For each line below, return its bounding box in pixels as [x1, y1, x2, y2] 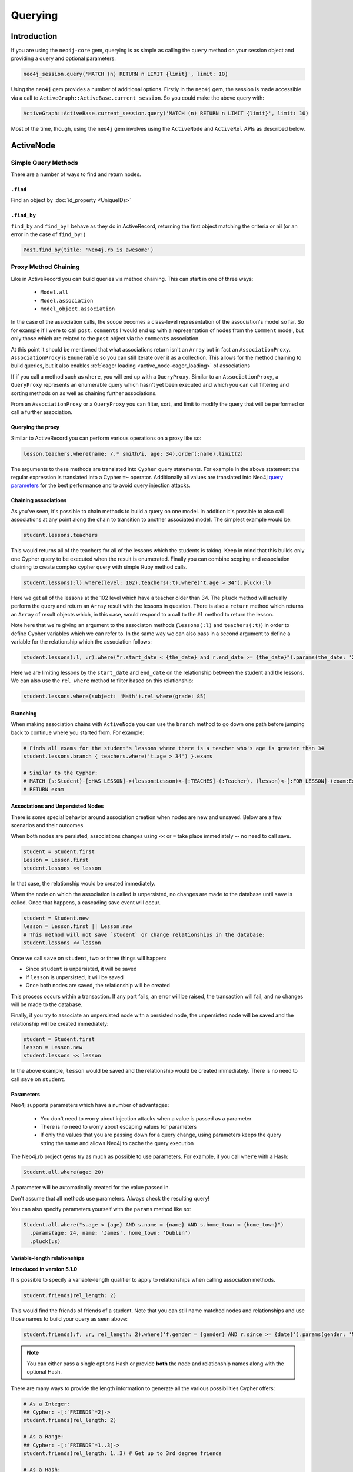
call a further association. [11, 409, 73, 416]
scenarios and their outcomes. [11, 821, 85, 828]
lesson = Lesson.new [23, 1044, 82, 1051]
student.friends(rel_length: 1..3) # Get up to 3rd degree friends [23, 1450, 222, 1457]
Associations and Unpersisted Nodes [11, 803, 104, 810]
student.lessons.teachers [23, 532, 98, 539]
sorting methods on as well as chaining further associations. [11, 389, 157, 397]
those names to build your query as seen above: [11, 1315, 128, 1322]
